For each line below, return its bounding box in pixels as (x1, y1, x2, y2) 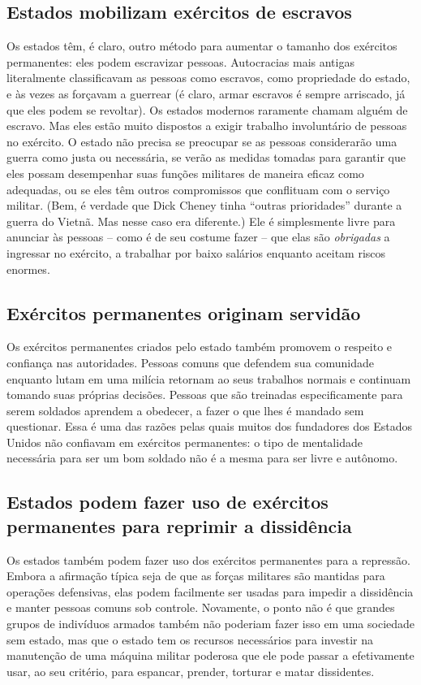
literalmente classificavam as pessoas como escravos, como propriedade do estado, (6, 69, 410, 86)
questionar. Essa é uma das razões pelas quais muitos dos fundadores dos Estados (6, 418, 413, 435)
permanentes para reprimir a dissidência (6, 513, 352, 538)
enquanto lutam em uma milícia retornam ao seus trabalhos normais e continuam (6, 370, 411, 387)
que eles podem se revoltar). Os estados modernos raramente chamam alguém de (6, 101, 408, 118)
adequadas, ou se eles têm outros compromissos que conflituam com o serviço (6, 180, 390, 197)
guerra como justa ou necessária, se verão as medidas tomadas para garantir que (6, 149, 406, 166)
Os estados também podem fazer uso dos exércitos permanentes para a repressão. (6, 551, 410, 568)
